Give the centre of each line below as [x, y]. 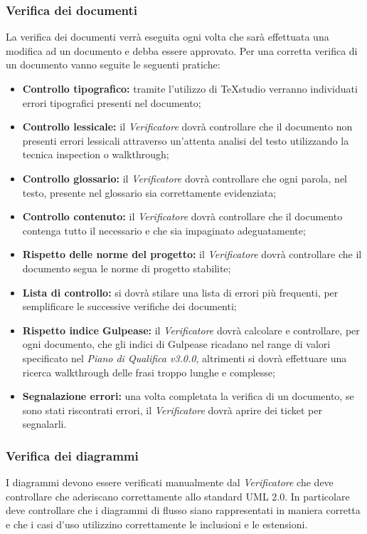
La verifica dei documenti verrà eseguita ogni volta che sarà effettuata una [167, 37]
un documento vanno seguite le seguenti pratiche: [113, 65]
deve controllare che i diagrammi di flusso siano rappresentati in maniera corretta [183, 510]
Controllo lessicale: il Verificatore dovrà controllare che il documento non [187, 127]
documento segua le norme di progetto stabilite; [127, 268]
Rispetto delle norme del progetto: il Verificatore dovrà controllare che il [192, 254]
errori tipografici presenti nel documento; [112, 102]
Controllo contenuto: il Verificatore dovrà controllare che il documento [182, 216]
